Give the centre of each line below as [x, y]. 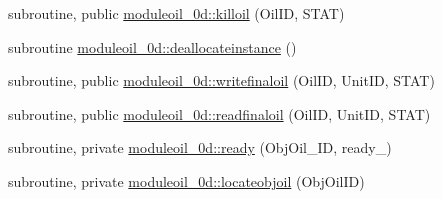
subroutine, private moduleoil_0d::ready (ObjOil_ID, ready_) [200, 147]
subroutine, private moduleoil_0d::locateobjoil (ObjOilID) [186, 180]
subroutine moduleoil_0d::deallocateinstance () [152, 46]
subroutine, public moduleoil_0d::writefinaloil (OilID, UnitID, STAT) [221, 80]
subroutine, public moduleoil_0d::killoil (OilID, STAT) [176, 13]
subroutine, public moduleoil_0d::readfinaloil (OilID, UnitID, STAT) [219, 113]
